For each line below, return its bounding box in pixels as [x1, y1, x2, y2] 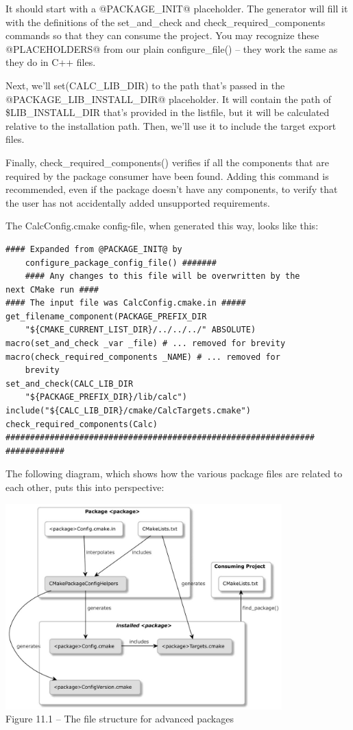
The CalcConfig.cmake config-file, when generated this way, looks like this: [5, 218, 319, 233]
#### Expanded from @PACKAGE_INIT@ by [5, 244, 182, 254]
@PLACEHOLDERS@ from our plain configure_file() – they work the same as [5, 41, 338, 56]
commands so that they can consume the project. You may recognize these [5, 28, 319, 43]
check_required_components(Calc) [5, 419, 158, 429]
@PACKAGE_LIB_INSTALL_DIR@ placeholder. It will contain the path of [5, 91, 332, 106]
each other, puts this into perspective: [5, 480, 165, 494]
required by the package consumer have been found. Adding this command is [5, 168, 329, 183]
